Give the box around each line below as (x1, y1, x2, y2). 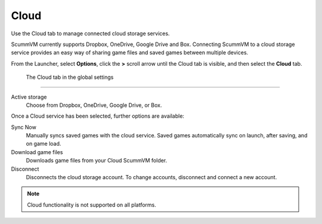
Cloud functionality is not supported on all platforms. (27, 201, 156, 208)
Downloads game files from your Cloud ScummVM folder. (26, 157, 168, 164)
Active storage (11, 93, 47, 100)
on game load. (26, 140, 61, 148)
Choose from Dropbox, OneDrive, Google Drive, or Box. (26, 102, 162, 109)
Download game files (11, 148, 63, 155)
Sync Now (11, 123, 37, 131)
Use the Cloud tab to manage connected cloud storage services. (11, 30, 170, 37)
